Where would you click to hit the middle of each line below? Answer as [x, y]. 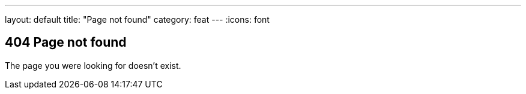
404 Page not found [66, 43]
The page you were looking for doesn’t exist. [93, 65]
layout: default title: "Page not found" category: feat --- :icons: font [137, 19]
